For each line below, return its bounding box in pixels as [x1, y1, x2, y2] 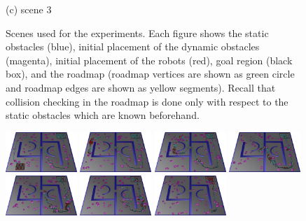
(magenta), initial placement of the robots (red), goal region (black [6, 52, 293, 67]
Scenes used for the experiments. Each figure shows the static [6, 25, 269, 40]
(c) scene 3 [6, 2, 52, 16]
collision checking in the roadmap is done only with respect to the [6, 94, 288, 108]
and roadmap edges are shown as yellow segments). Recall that [6, 80, 276, 94]
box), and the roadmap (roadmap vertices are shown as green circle [6, 66, 295, 81]
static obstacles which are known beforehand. [6, 108, 200, 122]
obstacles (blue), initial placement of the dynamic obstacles [6, 39, 260, 54]
